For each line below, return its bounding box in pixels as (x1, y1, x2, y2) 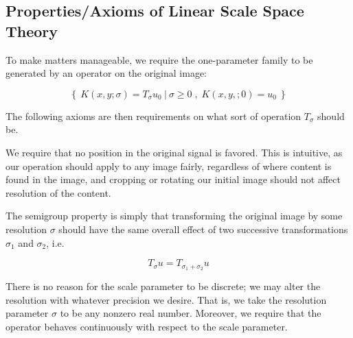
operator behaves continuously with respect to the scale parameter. (5, 319, 288, 333)
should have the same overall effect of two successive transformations (58, 221, 348, 236)
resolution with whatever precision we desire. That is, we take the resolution (5, 292, 327, 306)
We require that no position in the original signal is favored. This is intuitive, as (5, 145, 343, 159)
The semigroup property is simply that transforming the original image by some (5, 208, 343, 223)
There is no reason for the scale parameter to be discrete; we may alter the (5, 278, 321, 293)
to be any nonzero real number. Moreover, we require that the (60, 306, 321, 320)
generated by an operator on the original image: (5, 66, 207, 80)
